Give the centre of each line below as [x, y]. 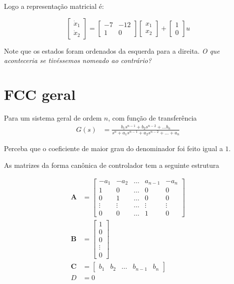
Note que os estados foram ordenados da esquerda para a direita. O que [112, 50]
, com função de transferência [152, 117]
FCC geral [40, 94]
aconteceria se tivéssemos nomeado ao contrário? [78, 60]
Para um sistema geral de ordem [53, 117]
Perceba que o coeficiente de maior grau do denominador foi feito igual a [114, 148]
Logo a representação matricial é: [54, 6]
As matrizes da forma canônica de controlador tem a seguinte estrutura [112, 165]
